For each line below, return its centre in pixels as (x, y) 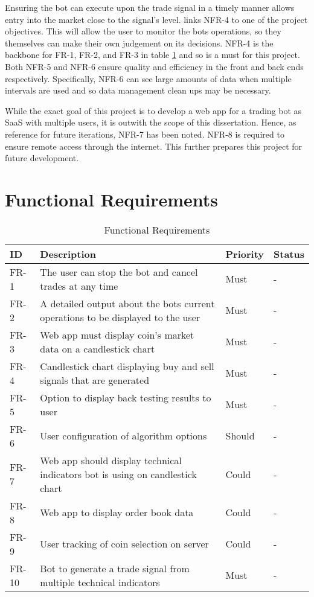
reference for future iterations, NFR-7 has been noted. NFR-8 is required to (145, 134)
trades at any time (79, 286)
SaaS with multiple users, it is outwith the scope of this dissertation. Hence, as (151, 122)
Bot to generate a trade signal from (115, 568)
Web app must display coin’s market (117, 334)
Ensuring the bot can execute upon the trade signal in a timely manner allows (150, 7)
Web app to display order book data (117, 512)
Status (289, 254)
